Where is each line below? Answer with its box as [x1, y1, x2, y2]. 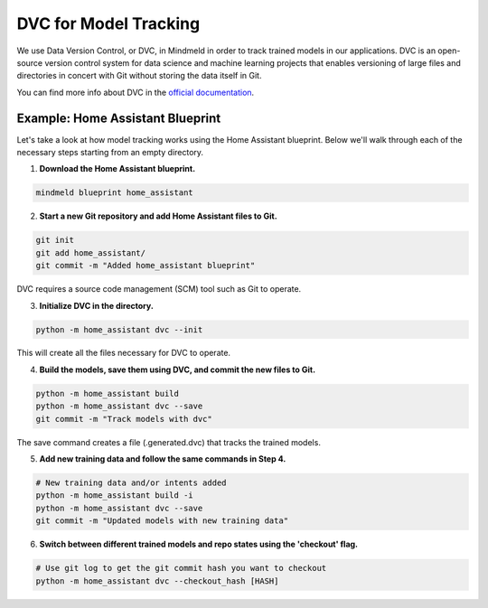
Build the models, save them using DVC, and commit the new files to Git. [39, 364, 316, 375]
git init [35, 235, 75, 246]
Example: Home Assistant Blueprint [16, 110, 221, 126]
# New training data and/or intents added [35, 478, 227, 488]
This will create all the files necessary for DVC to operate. [16, 348, 230, 359]
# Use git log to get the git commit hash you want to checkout [35, 563, 327, 574]
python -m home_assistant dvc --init [35, 324, 203, 334]
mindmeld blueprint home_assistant [35, 188, 193, 198]
